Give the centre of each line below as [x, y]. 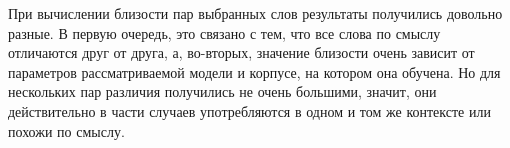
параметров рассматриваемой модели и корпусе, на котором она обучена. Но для [254, 71]
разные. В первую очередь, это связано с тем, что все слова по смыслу [224, 32]
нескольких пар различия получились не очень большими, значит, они [222, 91]
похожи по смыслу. [66, 130]
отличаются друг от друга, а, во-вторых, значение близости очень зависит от [241, 52]
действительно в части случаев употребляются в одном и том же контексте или [249, 110]
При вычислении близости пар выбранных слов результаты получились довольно [255, 13]
